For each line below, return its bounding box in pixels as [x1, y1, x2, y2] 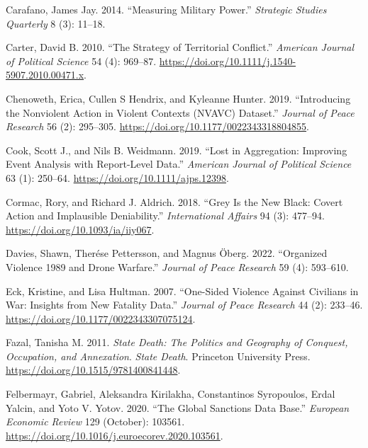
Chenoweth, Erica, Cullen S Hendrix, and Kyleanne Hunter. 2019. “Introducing [6, 91, 351, 105]
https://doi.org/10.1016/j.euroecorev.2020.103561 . [6, 427, 223, 442]
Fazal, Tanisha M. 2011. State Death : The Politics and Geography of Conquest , [6, 335, 348, 350]
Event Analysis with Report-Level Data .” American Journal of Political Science [6, 156, 352, 171]
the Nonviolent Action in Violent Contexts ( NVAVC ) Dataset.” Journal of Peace [6, 105, 355, 120]
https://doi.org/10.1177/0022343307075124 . [6, 311, 196, 326]
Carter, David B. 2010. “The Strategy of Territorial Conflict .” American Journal [6, 40, 355, 54]
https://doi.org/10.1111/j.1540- [159, 53, 296, 68]
